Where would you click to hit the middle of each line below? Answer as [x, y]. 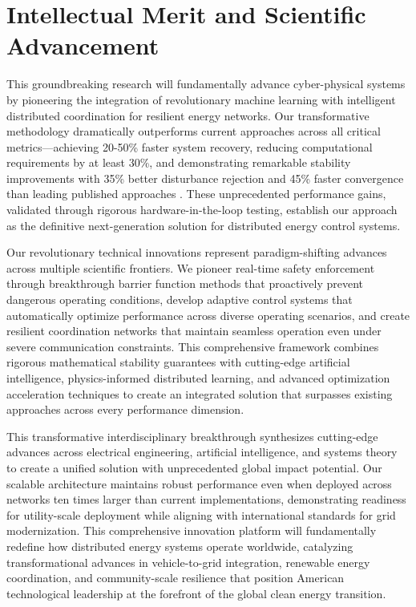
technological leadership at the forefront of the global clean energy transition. [196, 593]
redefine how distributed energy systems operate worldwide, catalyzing [180, 546]
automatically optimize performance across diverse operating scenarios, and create [208, 315]
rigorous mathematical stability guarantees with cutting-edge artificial [178, 362]
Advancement [83, 45]
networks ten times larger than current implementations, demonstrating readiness [206, 499]
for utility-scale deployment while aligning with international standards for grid [201, 514]
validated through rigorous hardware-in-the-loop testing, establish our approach [202, 210]
